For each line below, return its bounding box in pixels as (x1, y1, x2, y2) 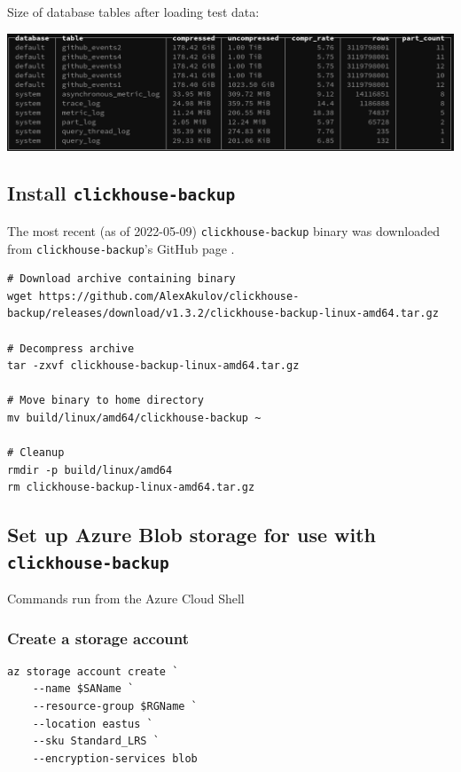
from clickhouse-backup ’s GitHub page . (7, 239, 235, 257)
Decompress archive (20, 342, 135, 355)
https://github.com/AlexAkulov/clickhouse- (38, 289, 300, 303)
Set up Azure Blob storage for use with (7, 521, 377, 548)
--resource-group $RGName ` (32, 700, 198, 713)
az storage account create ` (7, 665, 179, 678)
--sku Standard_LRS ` (32, 735, 160, 748)
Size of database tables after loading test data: (7, 3, 260, 20)
